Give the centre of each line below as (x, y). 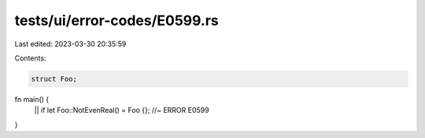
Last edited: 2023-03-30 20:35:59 (70, 44)
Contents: (30, 58)
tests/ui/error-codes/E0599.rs (117, 20)
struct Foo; (54, 79)
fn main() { (32, 99)
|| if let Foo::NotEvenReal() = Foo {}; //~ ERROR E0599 (122, 111)
